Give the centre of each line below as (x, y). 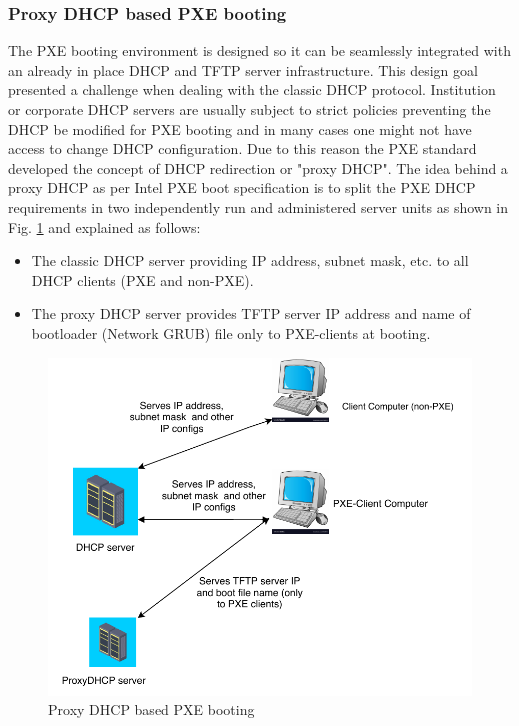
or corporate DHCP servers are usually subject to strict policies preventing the (249, 109)
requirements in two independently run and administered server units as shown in (258, 206)
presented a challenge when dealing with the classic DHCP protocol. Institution (252, 89)
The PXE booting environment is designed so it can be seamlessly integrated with (259, 50)
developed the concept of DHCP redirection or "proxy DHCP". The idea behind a (258, 167)
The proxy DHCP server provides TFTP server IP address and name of (251, 313)
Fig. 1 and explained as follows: (104, 226)
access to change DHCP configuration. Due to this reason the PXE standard (242, 148)
